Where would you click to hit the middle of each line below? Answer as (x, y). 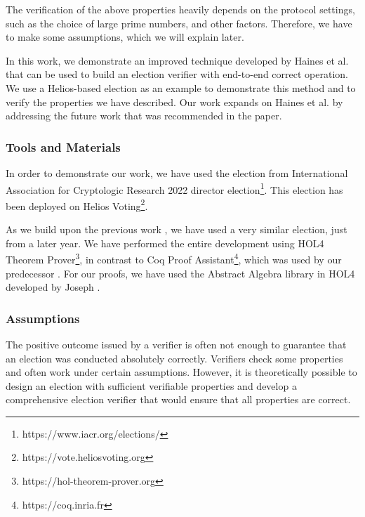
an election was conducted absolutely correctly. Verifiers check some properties (174, 358)
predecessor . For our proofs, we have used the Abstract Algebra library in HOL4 (180, 273)
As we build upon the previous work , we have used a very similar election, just (177, 229)
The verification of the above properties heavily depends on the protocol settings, (180, 9)
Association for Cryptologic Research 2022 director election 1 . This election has (174, 188)
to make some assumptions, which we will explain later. (125, 37)
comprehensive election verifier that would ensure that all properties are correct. (178, 399)
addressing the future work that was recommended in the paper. (144, 116)
